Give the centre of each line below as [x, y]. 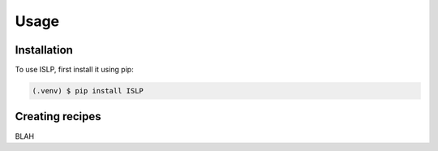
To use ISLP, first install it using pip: [74, 70]
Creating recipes [58, 116]
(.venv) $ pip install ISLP [88, 91]
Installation [44, 50]
